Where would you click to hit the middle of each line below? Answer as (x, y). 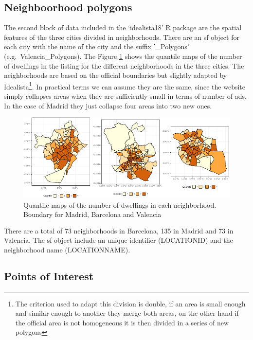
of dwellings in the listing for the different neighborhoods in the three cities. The (124, 65)
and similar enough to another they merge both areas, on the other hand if (127, 313)
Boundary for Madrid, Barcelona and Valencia (92, 214)
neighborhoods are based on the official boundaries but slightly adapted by (116, 75)
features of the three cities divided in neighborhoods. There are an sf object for (122, 37)
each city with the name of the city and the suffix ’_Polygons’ (97, 46)
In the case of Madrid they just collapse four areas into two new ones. (108, 105)
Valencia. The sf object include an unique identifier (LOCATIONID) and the (118, 240)
